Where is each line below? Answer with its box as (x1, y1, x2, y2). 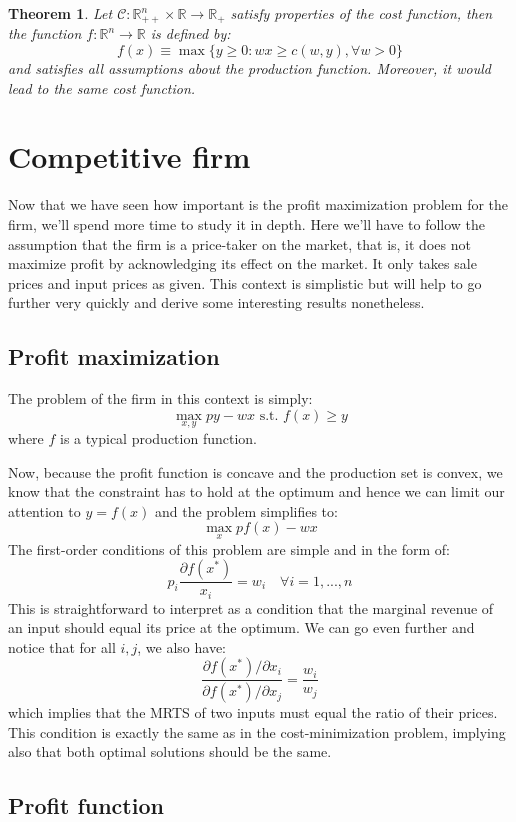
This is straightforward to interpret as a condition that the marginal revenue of (8, 597, 494, 618)
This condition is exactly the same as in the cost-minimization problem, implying (8, 721, 506, 742)
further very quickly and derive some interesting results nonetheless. (8, 292, 425, 313)
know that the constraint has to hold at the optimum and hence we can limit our (8, 481, 505, 502)
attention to (8, 500, 81, 521)
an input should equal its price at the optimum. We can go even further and (8, 617, 475, 638)
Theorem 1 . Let (8, 3, 113, 23)
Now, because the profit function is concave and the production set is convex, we (8, 461, 503, 482)
